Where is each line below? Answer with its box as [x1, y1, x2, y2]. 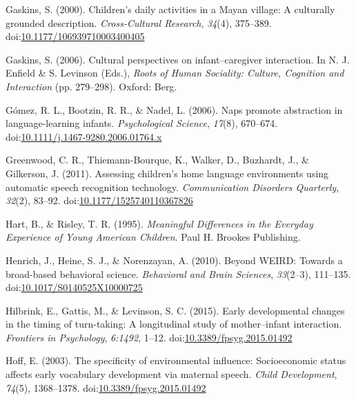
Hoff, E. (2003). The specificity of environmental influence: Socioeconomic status [6, 353, 346, 368]
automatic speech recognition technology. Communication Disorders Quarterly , [6, 179, 339, 194]
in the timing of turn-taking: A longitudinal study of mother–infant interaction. [6, 317, 342, 331]
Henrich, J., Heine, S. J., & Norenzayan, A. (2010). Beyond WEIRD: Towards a [6, 252, 343, 267]
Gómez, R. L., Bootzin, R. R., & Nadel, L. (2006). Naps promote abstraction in [6, 102, 343, 117]
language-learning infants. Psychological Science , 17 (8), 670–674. [6, 116, 278, 130]
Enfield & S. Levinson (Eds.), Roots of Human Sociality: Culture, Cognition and [6, 66, 344, 80]
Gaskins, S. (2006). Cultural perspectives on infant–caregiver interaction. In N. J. [6, 52, 350, 66]
